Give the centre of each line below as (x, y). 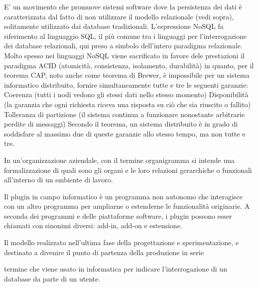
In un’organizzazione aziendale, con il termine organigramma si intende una (120, 160)
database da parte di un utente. (52, 278)
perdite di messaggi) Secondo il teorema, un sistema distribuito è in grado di (121, 124)
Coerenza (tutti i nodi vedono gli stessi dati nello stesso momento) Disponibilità (126, 94)
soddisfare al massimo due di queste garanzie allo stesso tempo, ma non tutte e (125, 133)
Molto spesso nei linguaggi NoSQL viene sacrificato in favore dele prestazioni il (124, 55)
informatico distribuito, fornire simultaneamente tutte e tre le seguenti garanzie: (126, 84)
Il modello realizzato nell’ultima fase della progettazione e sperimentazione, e (122, 242)
